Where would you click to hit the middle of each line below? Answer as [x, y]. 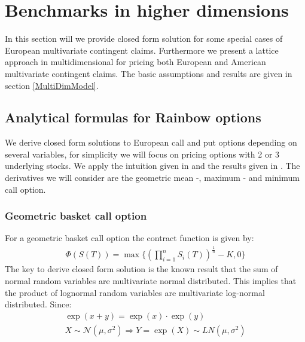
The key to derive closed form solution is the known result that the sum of [141, 269]
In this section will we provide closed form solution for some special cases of [144, 38]
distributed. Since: [38, 304]
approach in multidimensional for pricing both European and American [135, 62]
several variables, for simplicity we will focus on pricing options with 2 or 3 [142, 154]
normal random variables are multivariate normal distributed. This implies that [151, 281]
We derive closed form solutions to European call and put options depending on [151, 142]
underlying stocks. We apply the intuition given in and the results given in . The [152, 166]
